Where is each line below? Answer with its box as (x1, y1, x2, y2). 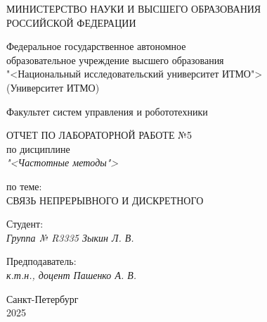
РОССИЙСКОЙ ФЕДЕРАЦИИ (6, 15, 136, 30)
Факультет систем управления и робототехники (6, 104, 208, 118)
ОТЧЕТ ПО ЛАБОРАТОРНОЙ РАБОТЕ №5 (6, 128, 192, 142)
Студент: (6, 216, 44, 231)
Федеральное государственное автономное (6, 39, 186, 54)
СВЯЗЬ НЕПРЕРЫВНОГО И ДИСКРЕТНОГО (6, 192, 204, 207)
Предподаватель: (6, 254, 77, 268)
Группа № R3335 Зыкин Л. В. (6, 230, 134, 244)
